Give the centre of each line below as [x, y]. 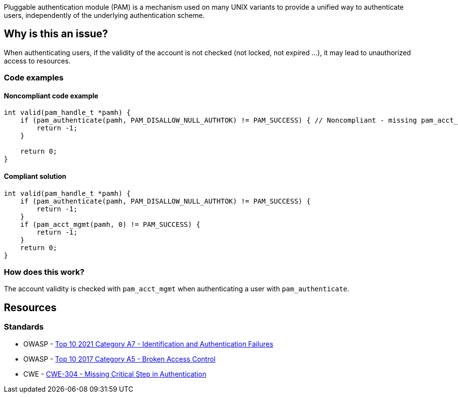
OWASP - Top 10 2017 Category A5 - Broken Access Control [120, 359]
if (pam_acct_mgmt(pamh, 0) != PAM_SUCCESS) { [110, 224]
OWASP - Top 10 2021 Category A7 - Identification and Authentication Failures [148, 344]
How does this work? [44, 272]
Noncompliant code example [51, 95]
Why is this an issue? [56, 34]
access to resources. [37, 61]
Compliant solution [35, 176]
